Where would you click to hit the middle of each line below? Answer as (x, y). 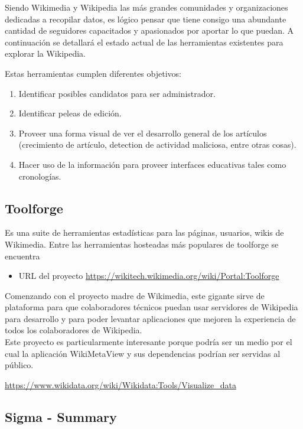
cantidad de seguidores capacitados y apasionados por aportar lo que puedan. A (149, 30)
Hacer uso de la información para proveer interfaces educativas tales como (152, 164)
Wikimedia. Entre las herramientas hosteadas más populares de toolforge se (142, 244)
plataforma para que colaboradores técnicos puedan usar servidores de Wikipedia (151, 307)
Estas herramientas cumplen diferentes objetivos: (93, 73)
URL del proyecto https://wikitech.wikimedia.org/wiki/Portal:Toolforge (149, 276)
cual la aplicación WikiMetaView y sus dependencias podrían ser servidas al (143, 353)
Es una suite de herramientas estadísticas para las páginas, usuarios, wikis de (144, 233)
